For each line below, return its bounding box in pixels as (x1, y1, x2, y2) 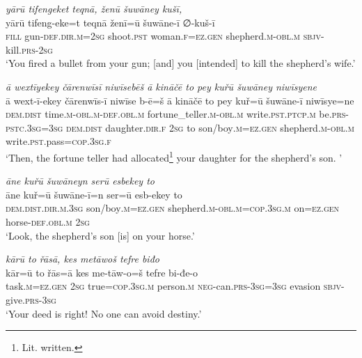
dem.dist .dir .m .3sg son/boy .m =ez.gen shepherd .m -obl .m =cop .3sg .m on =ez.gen (6, 201, 340, 215)
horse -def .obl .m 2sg (6, 214, 90, 228)
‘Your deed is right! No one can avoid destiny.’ (6, 306, 202, 320)
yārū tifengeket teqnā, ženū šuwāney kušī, (6, 1, 182, 15)
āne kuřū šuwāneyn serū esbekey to (6, 173, 155, 188)
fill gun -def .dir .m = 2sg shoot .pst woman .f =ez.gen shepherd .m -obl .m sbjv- (6, 29, 324, 43)
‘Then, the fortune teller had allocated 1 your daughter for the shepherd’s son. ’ (6, 148, 343, 164)
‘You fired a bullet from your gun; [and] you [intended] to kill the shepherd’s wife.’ (6, 56, 356, 70)
